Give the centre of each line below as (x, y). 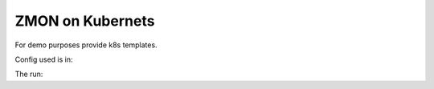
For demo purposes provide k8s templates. (86, 45)
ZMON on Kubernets (85, 21)
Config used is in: (44, 59)
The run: (29, 74)
